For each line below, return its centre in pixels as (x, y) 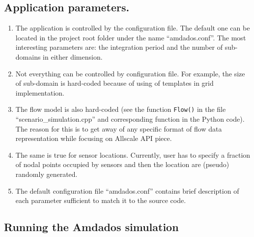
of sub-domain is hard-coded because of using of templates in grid (114, 83)
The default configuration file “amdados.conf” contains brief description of (127, 190)
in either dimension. (73, 56)
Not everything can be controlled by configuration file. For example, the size (130, 73)
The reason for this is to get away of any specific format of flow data (119, 128)
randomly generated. (46, 174)
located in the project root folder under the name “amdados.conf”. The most (131, 37)
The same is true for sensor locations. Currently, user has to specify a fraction (133, 154)
